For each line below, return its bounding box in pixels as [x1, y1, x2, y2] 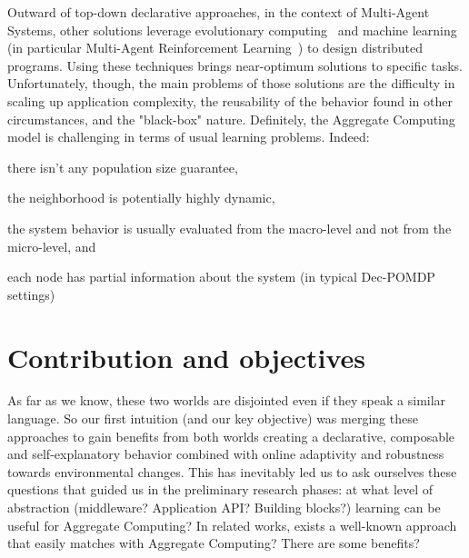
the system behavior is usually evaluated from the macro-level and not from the [7, 218, 452, 237]
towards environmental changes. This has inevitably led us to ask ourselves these [7, 462, 457, 481]
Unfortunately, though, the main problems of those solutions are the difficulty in [7, 74, 455, 93]
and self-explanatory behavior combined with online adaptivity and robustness [7, 444, 444, 463]
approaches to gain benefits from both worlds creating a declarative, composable [7, 426, 455, 445]
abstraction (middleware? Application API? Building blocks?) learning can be [7, 498, 441, 516]
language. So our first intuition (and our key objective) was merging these [7, 409, 418, 428]
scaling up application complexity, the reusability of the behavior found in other [7, 91, 453, 110]
